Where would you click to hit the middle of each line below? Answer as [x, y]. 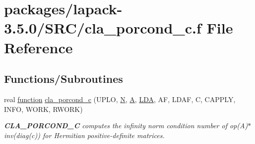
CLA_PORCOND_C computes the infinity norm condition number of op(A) [126, 126]
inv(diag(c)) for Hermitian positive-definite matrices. [84, 135]
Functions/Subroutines [64, 79]
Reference [38, 47]
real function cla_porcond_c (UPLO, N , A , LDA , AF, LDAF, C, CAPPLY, [120, 99]
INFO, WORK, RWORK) [43, 109]
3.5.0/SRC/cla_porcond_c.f [103, 28]
